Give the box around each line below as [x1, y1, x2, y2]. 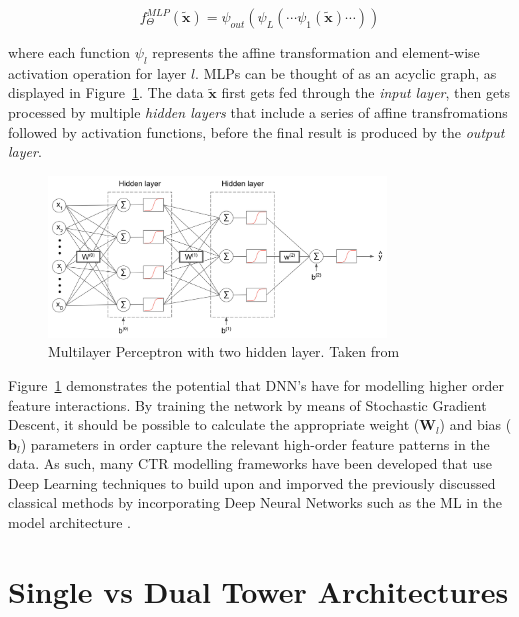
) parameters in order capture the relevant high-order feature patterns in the [20, 433, 490, 454]
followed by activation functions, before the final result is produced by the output [8, 121, 505, 142]
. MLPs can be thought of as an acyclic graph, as [195, 62, 497, 83]
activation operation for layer [8, 62, 187, 83]
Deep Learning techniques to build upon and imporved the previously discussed [8, 472, 496, 493]
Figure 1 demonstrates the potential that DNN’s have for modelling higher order [8, 374, 504, 395]
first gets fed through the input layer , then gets [221, 82, 511, 103]
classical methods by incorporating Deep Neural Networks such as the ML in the [8, 492, 503, 513]
